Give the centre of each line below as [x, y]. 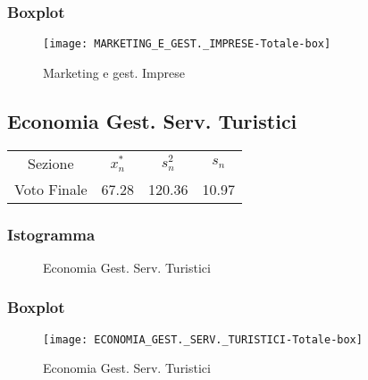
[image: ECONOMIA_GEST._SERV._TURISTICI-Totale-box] [203, 339]
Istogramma [51, 234]
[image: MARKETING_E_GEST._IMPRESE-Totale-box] [187, 44]
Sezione [51, 163]
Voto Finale [51, 189]
